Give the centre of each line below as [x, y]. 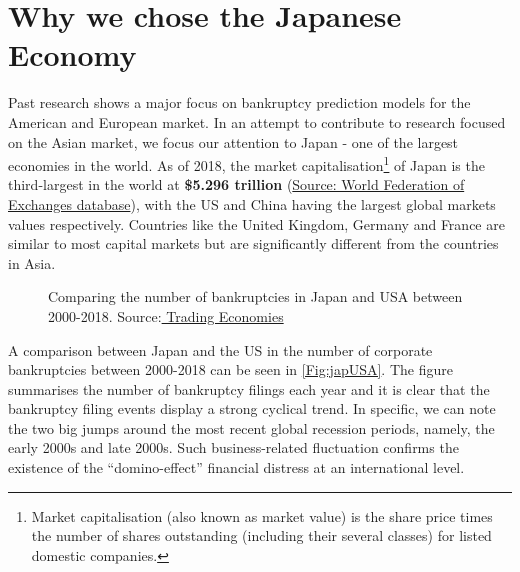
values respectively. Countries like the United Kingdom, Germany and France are [256, 223]
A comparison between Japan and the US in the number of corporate [220, 349]
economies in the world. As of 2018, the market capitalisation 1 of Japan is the [246, 163]
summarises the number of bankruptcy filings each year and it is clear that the [249, 388]
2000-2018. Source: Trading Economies [166, 315]
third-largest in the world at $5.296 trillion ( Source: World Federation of [236, 184]
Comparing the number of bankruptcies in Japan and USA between [255, 296]
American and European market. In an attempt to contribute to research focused [257, 121]
